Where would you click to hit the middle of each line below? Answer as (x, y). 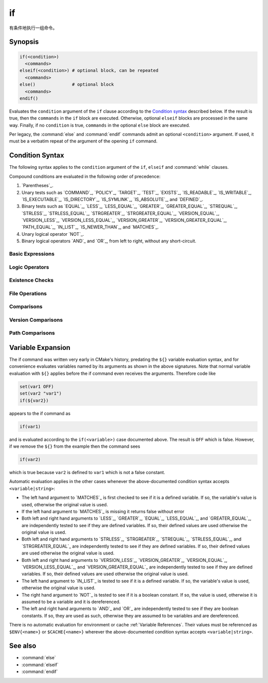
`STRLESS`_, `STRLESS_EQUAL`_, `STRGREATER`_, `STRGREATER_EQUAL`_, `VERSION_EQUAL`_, (121, 213)
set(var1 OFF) (37, 386)
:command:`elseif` (40, 665)
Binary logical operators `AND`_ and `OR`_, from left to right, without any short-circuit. (109, 241)
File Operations (28, 293)
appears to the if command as (40, 413)
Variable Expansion (40, 348)
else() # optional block (67, 85)
